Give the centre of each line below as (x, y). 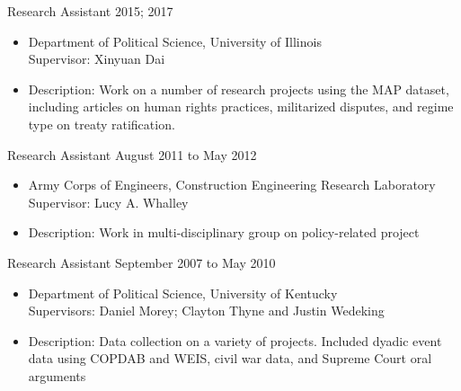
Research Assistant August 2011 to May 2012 (132, 154)
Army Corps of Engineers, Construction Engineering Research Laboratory (232, 185)
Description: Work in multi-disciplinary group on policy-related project (224, 232)
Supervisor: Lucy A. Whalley (108, 202)
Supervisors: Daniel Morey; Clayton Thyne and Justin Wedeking (206, 311)
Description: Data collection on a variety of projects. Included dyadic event (235, 340)
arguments (57, 375)
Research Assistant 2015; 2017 (90, 11)
